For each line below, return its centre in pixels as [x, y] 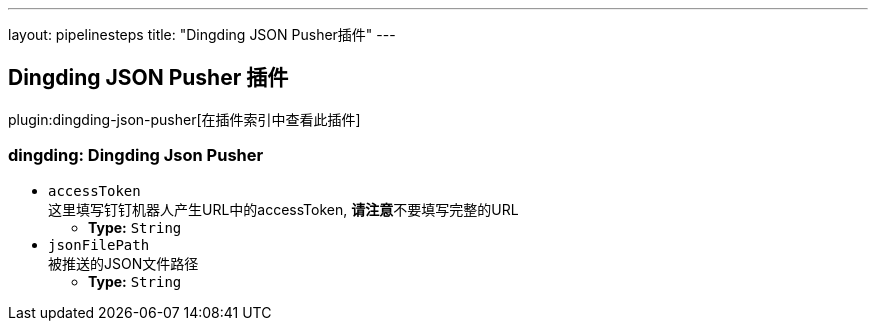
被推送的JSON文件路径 [123, 263]
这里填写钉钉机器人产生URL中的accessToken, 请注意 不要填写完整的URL [283, 209]
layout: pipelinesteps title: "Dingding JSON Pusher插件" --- [202, 34]
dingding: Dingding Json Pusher [136, 155]
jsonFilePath [99, 244]
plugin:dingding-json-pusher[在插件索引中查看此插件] [184, 119]
